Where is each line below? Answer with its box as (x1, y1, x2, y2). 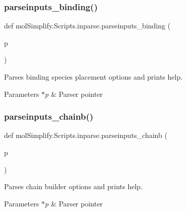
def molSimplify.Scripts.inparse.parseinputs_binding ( (4, 20, 171, 31)
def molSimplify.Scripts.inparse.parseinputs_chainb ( (4, 130, 167, 140)
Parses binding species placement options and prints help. (4, 72, 183, 82)
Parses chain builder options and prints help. (4, 181, 143, 192)
